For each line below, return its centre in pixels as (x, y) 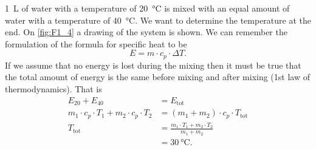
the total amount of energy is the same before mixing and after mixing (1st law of (157, 77)
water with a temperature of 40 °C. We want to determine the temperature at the (158, 20)
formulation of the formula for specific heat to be (96, 43)
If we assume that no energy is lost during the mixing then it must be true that (153, 65)
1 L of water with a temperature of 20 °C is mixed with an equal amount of (147, 8)
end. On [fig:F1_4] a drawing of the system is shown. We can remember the (146, 32)
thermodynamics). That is (53, 89)
